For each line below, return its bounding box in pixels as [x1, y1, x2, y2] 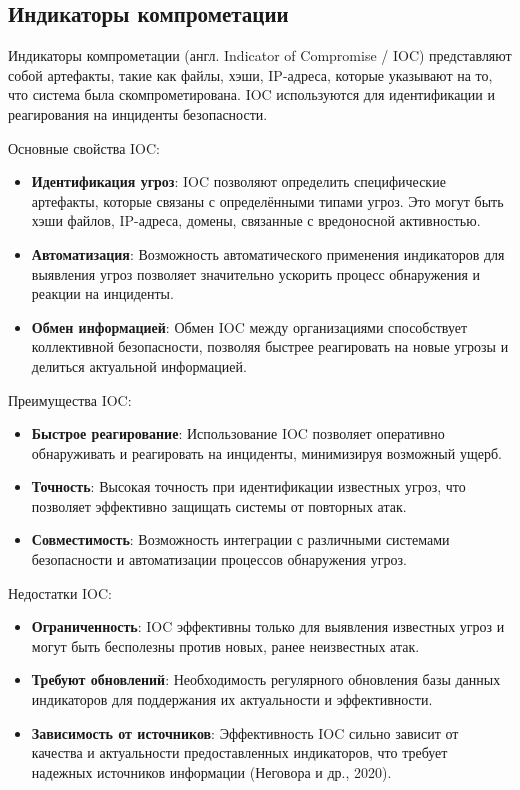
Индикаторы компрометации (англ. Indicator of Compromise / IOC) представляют [8, 45, 512, 66]
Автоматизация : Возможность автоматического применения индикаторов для [31, 243, 505, 264]
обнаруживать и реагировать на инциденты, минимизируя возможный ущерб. [31, 442, 502, 463]
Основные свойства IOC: [8, 137, 161, 158]
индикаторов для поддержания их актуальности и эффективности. [31, 689, 433, 710]
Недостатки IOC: [8, 582, 112, 603]
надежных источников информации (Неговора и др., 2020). [31, 761, 392, 782]
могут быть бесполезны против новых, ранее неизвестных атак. [31, 635, 420, 656]
